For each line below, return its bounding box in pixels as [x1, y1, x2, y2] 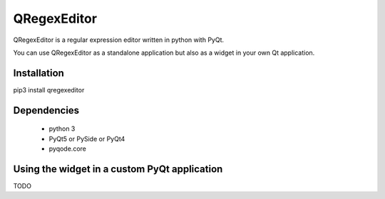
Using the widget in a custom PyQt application [13, 163, 223, 175]
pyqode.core [48, 144, 87, 153]
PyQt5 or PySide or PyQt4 [48, 134, 125, 143]
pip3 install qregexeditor [13, 85, 85, 94]
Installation [13, 67, 64, 79]
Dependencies [13, 104, 80, 117]
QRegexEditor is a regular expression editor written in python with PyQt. [13, 36, 225, 44]
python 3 [48, 124, 76, 133]
